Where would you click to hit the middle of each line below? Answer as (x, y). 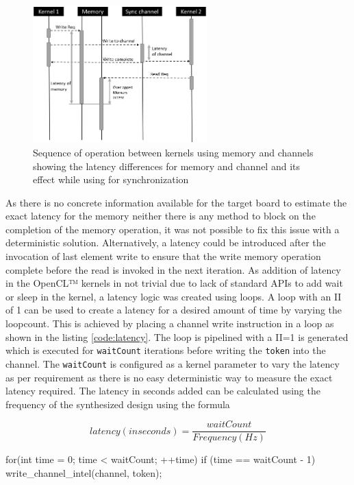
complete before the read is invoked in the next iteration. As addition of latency (173, 269)
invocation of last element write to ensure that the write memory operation (163, 256)
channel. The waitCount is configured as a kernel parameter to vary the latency (173, 363)
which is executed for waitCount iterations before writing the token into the (166, 350)
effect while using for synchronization (111, 179)
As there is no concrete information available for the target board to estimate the (176, 202)
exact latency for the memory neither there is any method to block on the (161, 216)
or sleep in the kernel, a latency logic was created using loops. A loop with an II (174, 296)
